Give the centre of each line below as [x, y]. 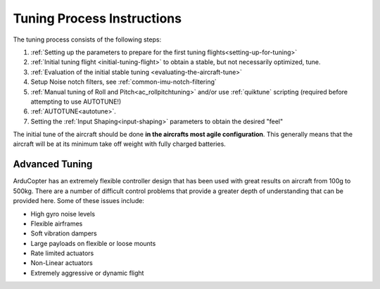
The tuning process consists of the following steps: [87, 39]
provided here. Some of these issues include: [78, 201]
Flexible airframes [57, 223]
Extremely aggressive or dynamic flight [87, 273]
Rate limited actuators [62, 253]
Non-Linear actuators [62, 263]
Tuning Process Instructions [97, 18]
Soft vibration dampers [64, 233]
